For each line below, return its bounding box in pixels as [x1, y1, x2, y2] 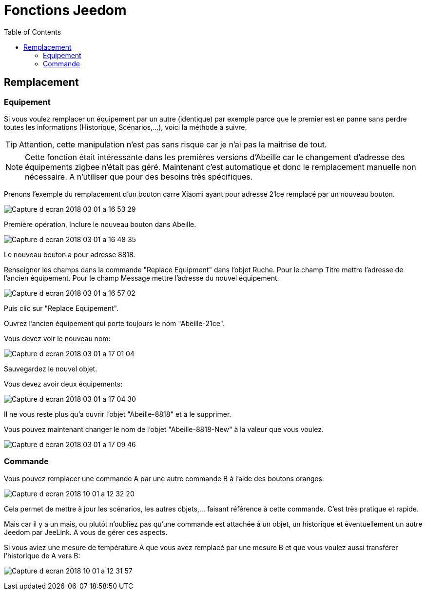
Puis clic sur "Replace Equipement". [4, 304, 119, 312]
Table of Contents [4, 27, 61, 36]
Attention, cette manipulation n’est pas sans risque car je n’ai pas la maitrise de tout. [19, 139, 327, 149]
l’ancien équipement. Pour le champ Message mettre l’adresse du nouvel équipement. [4, 273, 279, 282]
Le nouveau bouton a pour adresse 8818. [4, 250, 136, 259]
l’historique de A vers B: [4, 551, 80, 560]
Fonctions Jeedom [4, 2, 127, 19]
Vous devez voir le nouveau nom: [4, 334, 111, 343]
